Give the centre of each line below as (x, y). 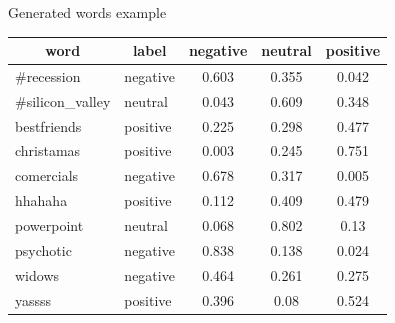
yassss (33, 299)
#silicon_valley (63, 100)
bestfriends (48, 125)
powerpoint (49, 225)
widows (37, 274)
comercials (47, 175)
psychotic (43, 249)
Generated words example (87, 12)
